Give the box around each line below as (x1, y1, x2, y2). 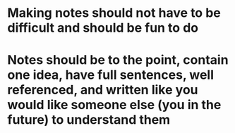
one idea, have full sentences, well (7, 67, 214, 83)
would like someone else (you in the (7, 97, 222, 113)
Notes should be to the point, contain (7, 52, 229, 68)
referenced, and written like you (7, 82, 198, 98)
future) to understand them (7, 112, 171, 128)
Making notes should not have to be (7, 5, 221, 21)
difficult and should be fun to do (7, 20, 199, 36)
